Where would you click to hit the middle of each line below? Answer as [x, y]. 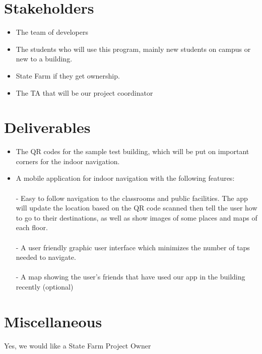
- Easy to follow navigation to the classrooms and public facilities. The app [132, 198]
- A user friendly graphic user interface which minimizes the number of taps [133, 247]
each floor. [32, 227]
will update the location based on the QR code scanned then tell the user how [137, 208]
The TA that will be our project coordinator [84, 92]
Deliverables [47, 127]
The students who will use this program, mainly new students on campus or [133, 49]
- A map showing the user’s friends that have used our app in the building [130, 277]
